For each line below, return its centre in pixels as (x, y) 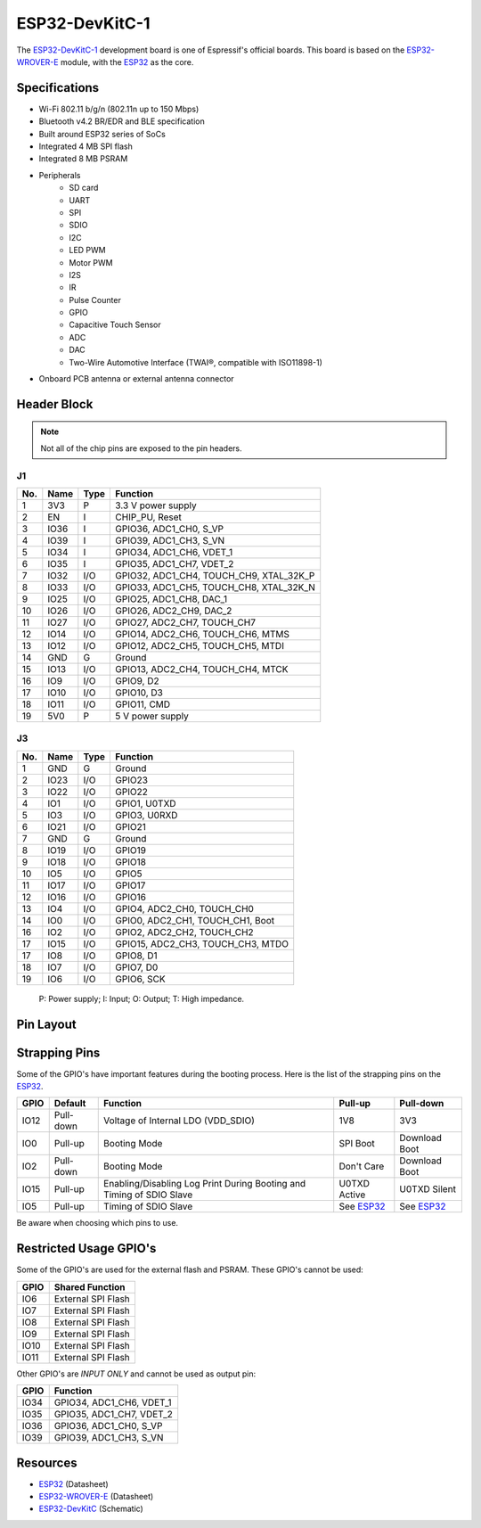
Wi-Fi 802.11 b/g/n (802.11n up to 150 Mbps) (119, 109)
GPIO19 (131, 850)
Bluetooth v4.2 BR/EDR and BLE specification (122, 121)
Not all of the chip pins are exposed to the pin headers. (141, 448)
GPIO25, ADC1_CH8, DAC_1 (171, 599)
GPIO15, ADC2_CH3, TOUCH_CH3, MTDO (202, 943)
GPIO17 (130, 885)
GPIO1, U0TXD (146, 803)
